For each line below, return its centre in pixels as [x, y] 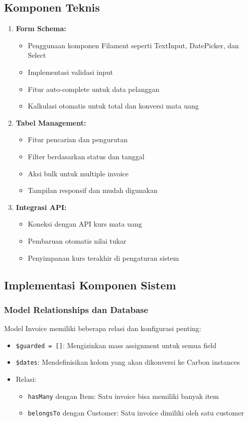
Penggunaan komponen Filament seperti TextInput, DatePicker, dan [133, 45]
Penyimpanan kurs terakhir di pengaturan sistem [103, 257]
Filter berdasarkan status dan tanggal [86, 156]
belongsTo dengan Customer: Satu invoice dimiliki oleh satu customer [136, 413]
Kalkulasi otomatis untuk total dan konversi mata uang [113, 106]
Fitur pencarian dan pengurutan [78, 139]
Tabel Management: [51, 122]
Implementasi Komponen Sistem [90, 285]
